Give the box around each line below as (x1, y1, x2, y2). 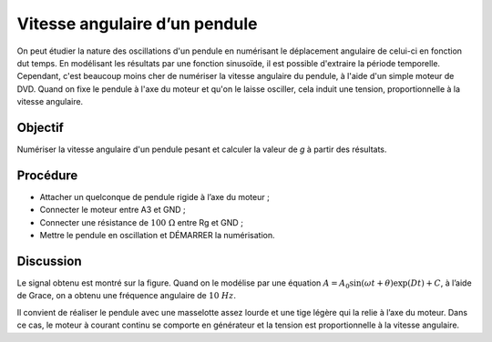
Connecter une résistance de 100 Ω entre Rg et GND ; (39, 216, 243, 227)
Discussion (16, 253, 82, 268)
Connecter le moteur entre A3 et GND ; (39, 205, 186, 216)
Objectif (16, 119, 64, 136)
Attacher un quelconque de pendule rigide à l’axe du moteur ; (39, 191, 271, 202)
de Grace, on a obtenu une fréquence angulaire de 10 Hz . (16, 290, 237, 301)
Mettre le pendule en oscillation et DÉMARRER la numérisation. (39, 230, 275, 241)
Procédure (16, 167, 78, 183)
